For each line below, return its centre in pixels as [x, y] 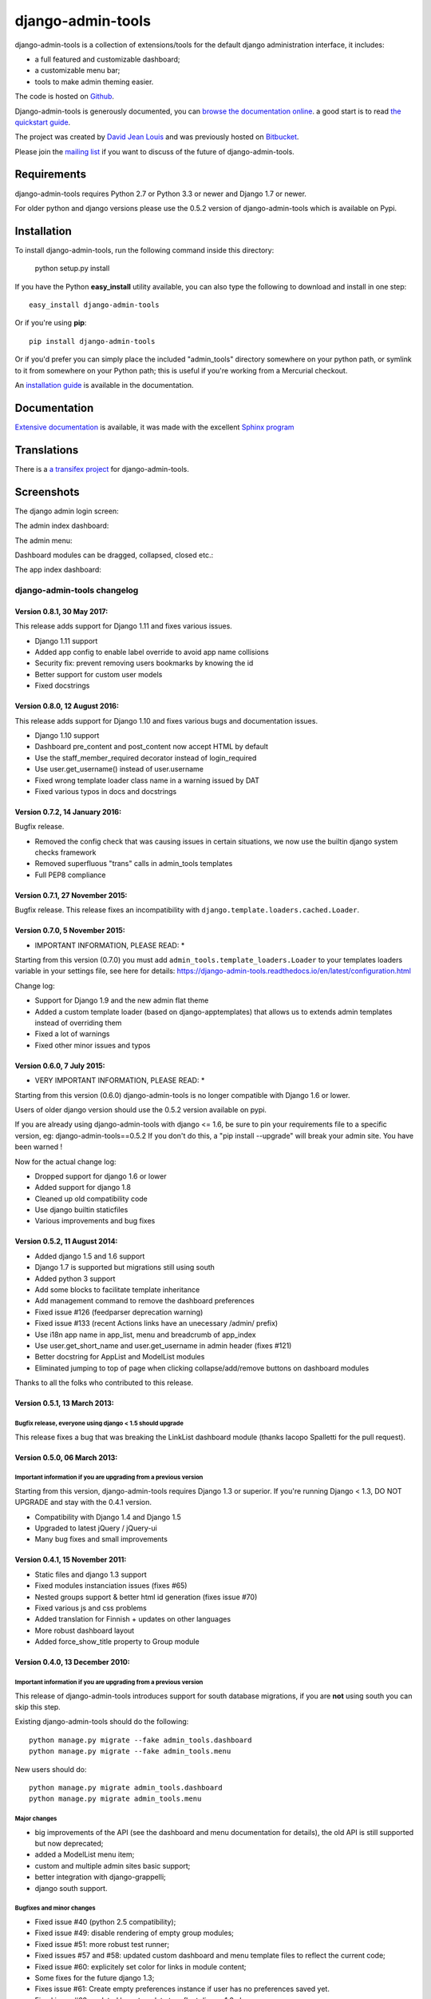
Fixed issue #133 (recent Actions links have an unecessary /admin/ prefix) [156, 1323]
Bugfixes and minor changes [55, 1908]
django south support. [71, 1888]
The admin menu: [43, 541]
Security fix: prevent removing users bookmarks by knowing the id [144, 663]
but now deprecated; [69, 1844]
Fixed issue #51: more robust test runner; [102, 1944]
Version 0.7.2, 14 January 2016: [68, 812]
